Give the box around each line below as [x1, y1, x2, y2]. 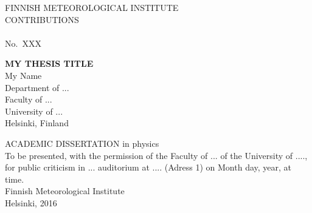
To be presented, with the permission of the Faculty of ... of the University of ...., [5, 149, 308, 161]
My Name [5, 69, 42, 81]
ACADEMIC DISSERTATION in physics [5, 137, 159, 149]
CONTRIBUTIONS [5, 13, 79, 25]
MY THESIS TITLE [5, 57, 94, 70]
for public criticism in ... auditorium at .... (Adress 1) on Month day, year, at [5, 161, 292, 174]
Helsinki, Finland [5, 117, 69, 129]
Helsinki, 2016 [5, 196, 57, 209]
